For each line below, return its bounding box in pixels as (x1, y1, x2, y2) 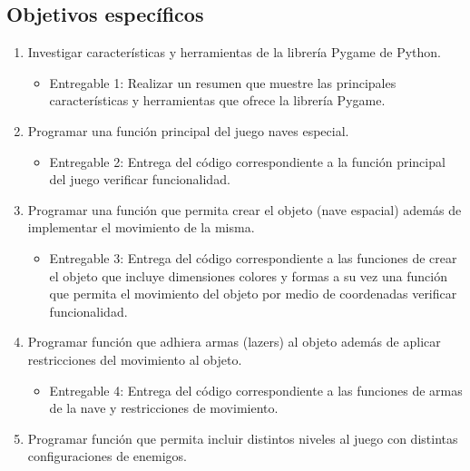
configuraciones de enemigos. (27, 446, 187, 466)
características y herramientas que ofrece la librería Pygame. (49, 91, 386, 110)
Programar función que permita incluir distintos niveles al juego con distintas (27, 428, 458, 447)
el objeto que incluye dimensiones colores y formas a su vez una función (49, 266, 447, 285)
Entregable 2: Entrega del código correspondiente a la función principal (49, 152, 446, 171)
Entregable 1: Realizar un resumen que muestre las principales (49, 73, 397, 92)
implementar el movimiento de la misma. (27, 218, 255, 237)
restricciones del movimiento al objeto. (27, 349, 242, 368)
